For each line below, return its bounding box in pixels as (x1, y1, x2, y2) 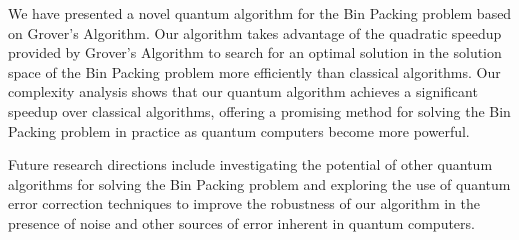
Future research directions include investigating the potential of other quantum (8, 154, 493, 175)
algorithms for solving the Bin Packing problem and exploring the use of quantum (8, 173, 511, 194)
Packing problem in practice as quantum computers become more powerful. (8, 120, 470, 141)
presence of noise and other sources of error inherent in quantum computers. (8, 212, 475, 233)
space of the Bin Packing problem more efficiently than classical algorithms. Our (8, 61, 501, 82)
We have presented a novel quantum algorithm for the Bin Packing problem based (8, 3, 512, 23)
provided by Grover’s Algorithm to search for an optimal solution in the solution (8, 42, 502, 63)
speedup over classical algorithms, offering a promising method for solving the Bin (8, 100, 511, 121)
